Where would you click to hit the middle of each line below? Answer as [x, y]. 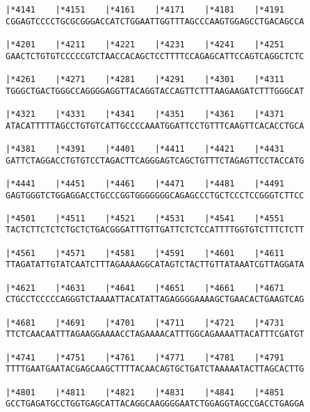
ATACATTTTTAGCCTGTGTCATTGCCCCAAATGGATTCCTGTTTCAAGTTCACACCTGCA [155, 126]
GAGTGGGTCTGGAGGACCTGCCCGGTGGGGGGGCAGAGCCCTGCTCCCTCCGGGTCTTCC [155, 195]
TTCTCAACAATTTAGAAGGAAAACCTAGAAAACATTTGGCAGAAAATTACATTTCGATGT [155, 334]
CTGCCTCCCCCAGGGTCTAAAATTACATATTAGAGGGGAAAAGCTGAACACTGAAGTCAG [155, 300]
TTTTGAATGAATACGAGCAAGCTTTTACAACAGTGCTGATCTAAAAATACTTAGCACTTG [155, 369]
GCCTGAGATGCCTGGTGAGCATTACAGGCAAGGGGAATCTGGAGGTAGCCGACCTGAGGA [155, 404]
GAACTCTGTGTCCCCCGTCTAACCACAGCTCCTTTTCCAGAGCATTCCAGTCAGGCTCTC [155, 56]
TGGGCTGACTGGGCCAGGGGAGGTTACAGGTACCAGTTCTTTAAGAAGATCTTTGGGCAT [155, 91]
